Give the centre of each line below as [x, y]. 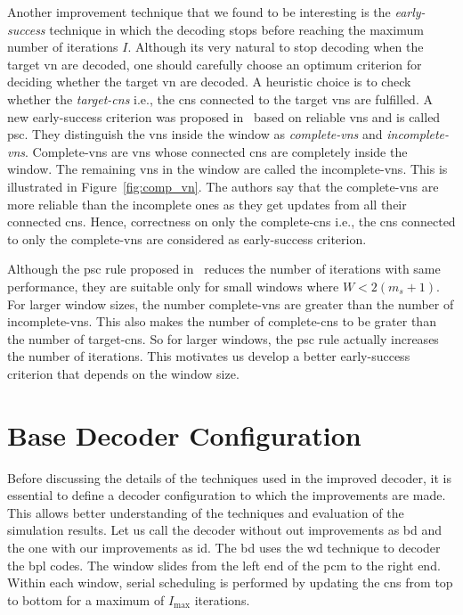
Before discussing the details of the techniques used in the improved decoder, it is [229, 477]
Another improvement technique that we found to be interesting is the [199, 12]
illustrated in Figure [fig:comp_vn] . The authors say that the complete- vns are [223, 186]
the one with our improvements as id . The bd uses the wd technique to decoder [224, 547]
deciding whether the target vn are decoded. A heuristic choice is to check [209, 82]
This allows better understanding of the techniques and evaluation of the [206, 512]
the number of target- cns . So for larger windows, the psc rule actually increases [223, 338]
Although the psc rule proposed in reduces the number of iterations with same [224, 269]
